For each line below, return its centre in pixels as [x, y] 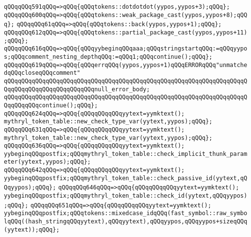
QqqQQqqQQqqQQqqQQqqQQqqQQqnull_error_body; [77, 89]
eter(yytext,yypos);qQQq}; [47, 162]
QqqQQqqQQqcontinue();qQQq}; [51, 105]
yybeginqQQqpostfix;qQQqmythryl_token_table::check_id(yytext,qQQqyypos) [126, 196]
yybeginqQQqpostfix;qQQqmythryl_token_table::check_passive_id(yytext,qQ [126, 178]
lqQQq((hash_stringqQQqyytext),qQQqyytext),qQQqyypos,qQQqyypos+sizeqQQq [126, 222]
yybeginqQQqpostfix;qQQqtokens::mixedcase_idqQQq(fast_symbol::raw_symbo [126, 213]
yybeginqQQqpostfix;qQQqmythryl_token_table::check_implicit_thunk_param [126, 154]
